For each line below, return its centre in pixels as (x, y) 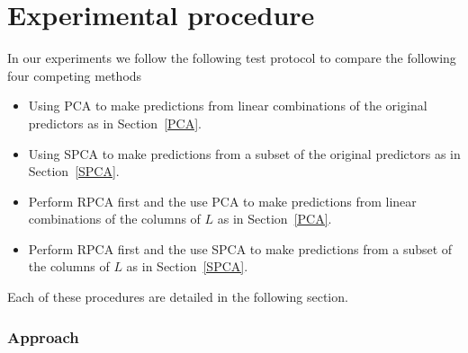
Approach (43, 336)
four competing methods (75, 75)
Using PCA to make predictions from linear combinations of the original (228, 106)
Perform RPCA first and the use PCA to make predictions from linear (222, 201)
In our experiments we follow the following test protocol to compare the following (232, 58)
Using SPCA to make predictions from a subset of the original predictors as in (244, 153)
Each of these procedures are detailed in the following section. (178, 297)
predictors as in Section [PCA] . (115, 123)
